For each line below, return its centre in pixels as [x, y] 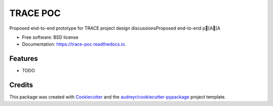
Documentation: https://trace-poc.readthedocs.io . [74, 44]
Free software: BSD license [50, 37]
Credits [21, 85]
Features [24, 59]
